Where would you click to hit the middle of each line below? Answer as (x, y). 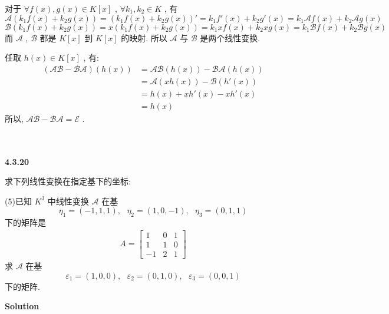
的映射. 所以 (144, 37)
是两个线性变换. (230, 37)
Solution (22, 306)
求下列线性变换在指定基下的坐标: (68, 181)
